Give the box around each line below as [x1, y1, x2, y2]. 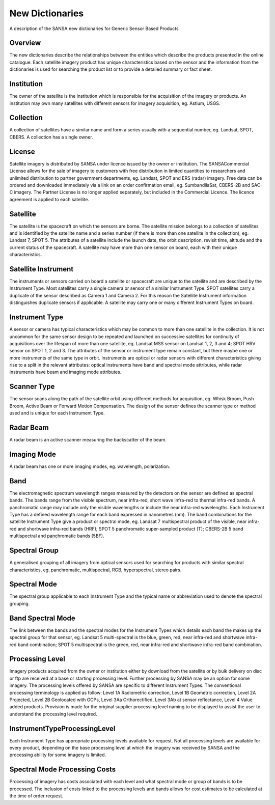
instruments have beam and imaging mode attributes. [9, 369, 122, 375]
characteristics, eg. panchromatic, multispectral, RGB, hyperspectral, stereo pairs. [9, 567, 182, 573]
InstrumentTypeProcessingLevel [9, 724, 116, 733]
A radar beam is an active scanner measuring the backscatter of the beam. [9, 437, 167, 443]
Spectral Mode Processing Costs [9, 765, 116, 774]
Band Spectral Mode [9, 614, 76, 622]
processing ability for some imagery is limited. [9, 752, 106, 758]
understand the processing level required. [9, 711, 97, 717]
